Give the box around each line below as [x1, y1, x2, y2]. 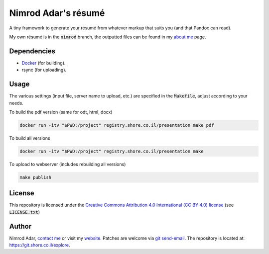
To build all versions [9, 135, 50, 141]
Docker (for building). [21, 60, 66, 66]
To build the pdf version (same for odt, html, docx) [9, 109, 113, 115]
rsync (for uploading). [21, 67, 67, 73]
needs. [9, 100, 23, 106]
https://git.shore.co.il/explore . [9, 242, 70, 248]
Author [9, 222, 32, 231]
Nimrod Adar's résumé [9, 7, 105, 18]
